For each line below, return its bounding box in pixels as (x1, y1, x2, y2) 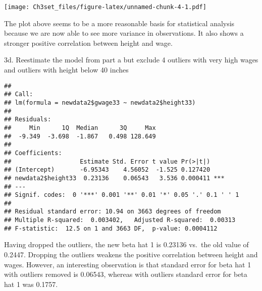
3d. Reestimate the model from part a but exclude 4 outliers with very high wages (4, 54, 258, 65)
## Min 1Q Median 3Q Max (4, 124, 156, 131)
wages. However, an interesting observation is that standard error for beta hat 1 (4, 259, 251, 269)
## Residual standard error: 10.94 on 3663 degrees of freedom (4, 208, 221, 215)
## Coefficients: (4, 149, 62, 157)
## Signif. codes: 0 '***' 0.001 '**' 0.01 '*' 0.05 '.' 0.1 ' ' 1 (4, 191, 239, 199)
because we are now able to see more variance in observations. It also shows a (4, 28, 244, 38)
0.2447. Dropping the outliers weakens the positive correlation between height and (4, 249, 258, 260)
